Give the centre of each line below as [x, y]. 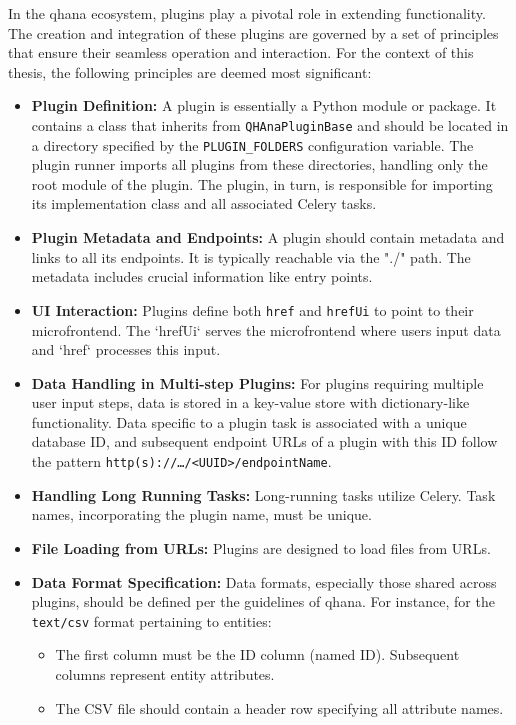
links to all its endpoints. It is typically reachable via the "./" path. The [251, 256]
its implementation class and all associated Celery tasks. [204, 203]
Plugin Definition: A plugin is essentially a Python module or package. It [264, 105]
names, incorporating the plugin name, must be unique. [201, 514]
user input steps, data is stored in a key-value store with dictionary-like [250, 402]
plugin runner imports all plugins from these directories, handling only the [259, 164]
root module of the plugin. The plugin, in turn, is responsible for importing [262, 183]
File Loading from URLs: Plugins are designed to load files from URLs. [261, 547]
